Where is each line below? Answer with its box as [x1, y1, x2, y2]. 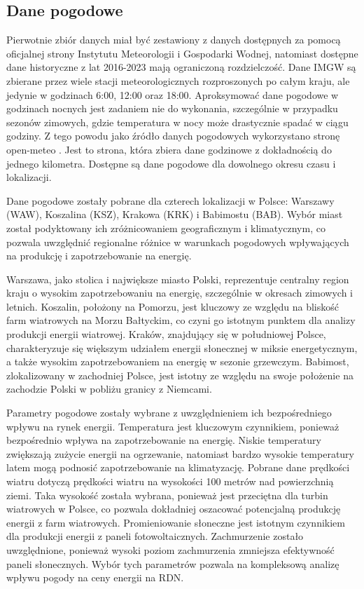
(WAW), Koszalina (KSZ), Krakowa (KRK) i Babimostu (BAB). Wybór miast [6, 207, 343, 222]
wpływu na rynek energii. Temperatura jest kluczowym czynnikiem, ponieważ [6, 419, 339, 433]
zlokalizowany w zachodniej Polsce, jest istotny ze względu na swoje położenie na [6, 367, 353, 382]
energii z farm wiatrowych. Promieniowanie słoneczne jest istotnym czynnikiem [6, 515, 345, 529]
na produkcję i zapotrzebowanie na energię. [6, 248, 192, 263]
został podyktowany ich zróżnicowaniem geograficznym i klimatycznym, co [6, 220, 325, 235]
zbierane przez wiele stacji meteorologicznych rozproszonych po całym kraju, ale [6, 73, 350, 88]
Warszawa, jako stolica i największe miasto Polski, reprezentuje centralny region [6, 271, 349, 286]
